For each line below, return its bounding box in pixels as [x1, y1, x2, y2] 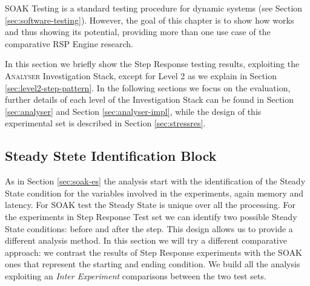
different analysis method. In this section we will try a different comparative [5, 234, 287, 247]
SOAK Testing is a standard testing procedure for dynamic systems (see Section [5, 2, 303, 14]
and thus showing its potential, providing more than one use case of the [5, 25, 271, 38]
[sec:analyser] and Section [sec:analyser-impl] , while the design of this [5, 105, 262, 117]
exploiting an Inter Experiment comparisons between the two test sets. [5, 269, 266, 282]
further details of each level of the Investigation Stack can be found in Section [5, 93, 294, 106]
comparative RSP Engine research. [5, 37, 133, 50]
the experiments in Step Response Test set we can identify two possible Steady [5, 210, 297, 223]
